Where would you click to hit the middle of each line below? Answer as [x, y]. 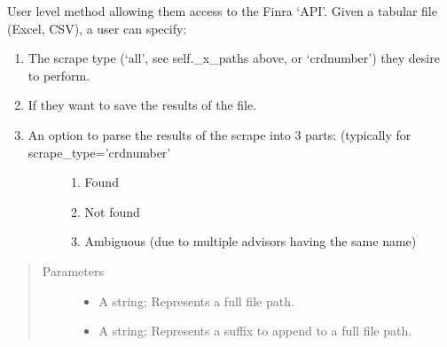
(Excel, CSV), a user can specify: [97, 28]
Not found [112, 211]
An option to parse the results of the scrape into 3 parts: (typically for [220, 134]
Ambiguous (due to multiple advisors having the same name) [251, 241]
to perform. [59, 75]
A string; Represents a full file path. [196, 301]
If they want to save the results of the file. [142, 105]
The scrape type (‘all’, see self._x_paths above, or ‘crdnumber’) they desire [234, 58]
